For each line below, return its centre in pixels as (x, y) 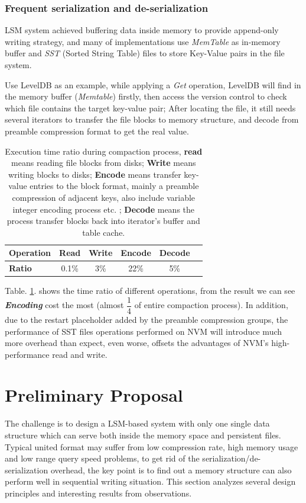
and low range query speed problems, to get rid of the (102, 458)
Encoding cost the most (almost (64, 305)
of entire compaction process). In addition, (211, 305)
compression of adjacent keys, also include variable (104, 197)
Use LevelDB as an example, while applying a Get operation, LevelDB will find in (153, 84)
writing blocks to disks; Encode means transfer (95, 174)
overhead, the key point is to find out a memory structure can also (171, 470)
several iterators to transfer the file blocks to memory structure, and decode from (152, 119)
